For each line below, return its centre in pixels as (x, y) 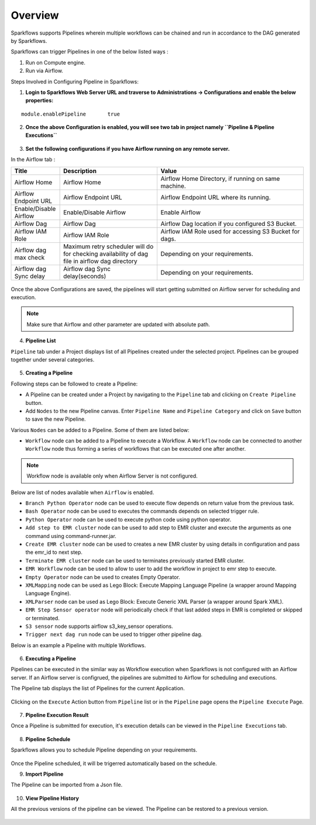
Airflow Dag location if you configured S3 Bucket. (229, 224)
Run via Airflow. (44, 71)
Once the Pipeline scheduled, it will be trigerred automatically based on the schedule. (114, 763)
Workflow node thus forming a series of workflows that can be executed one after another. (135, 449)
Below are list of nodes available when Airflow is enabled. (83, 492)
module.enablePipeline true (71, 114)
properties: (39, 100)
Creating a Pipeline (49, 373)
